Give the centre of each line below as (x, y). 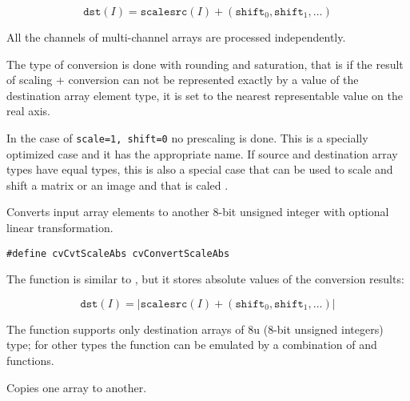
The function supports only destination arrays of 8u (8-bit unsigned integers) (195, 329)
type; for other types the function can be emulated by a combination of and (192, 345)
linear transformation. (60, 227)
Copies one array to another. (77, 387)
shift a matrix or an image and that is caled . (117, 184)
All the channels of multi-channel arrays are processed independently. (176, 37)
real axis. (28, 111)
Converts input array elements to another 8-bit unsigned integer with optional (198, 212)
